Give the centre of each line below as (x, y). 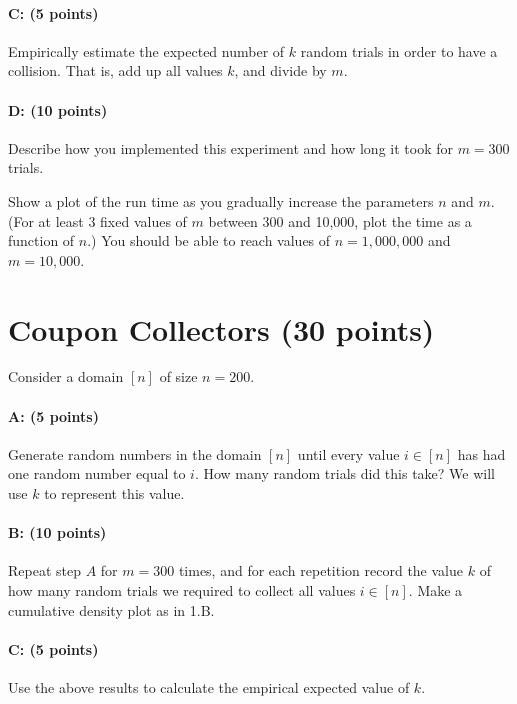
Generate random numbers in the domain (135, 453)
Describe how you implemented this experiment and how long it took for (230, 147)
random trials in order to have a (399, 50)
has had (481, 453)
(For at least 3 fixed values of (97, 220)
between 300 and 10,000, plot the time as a (340, 220)
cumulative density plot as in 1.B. (111, 609)
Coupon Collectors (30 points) (221, 328)
